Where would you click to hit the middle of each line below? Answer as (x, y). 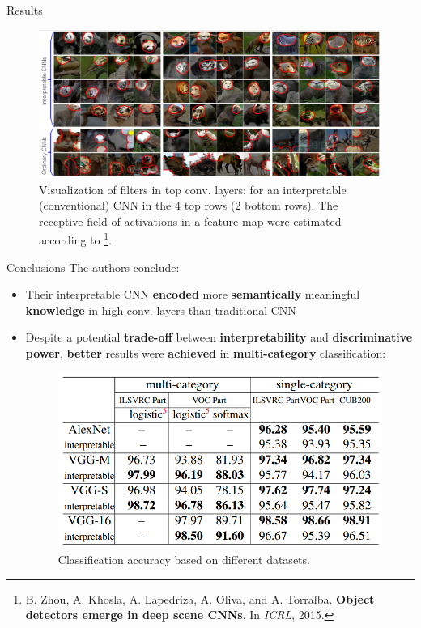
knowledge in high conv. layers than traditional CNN (161, 310)
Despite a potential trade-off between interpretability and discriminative (219, 337)
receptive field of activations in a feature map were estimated (190, 221)
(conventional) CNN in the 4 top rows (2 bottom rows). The (189, 205)
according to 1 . (75, 239)
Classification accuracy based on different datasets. (184, 560)
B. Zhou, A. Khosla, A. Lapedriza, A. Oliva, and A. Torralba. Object (200, 598)
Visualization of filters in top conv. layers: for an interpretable (193, 189)
